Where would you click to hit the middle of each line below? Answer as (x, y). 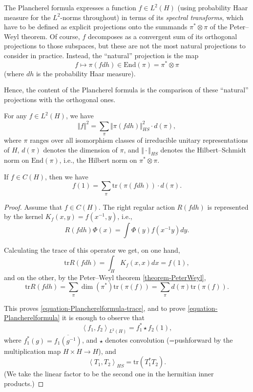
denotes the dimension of (80, 149)
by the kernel (24, 216)
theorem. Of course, (51, 36)
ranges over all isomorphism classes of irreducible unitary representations (139, 140)
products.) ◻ (24, 383)
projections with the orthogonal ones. (60, 99)
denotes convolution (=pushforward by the (169, 340)
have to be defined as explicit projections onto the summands (96, 27)
